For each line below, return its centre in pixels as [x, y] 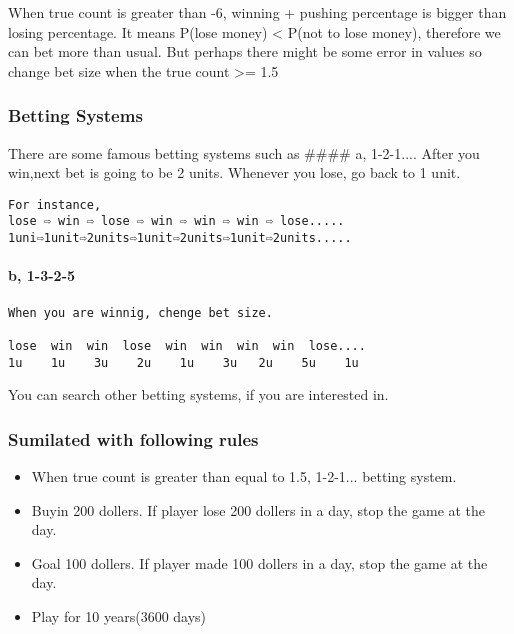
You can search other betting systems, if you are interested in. [198, 394]
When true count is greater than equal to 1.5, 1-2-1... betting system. [244, 475]
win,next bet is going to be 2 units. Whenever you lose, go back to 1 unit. [234, 172]
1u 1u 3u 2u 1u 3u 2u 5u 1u [183, 362]
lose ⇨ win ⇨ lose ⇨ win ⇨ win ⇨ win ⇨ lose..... [176, 221]
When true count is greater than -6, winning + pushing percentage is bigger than [257, 12]
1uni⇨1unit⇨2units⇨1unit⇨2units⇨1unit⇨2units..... [180, 238]
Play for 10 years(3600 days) [119, 615]
